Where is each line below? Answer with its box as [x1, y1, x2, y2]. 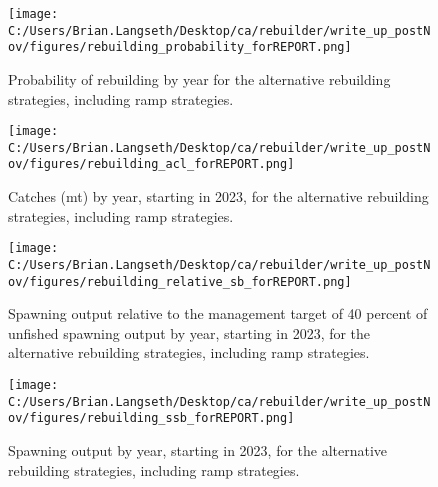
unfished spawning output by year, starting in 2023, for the [8, 322, 371, 343]
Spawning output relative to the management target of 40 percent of [8, 303, 428, 324]
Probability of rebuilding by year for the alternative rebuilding [8, 68, 391, 89]
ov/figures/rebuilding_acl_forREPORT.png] [8, 157, 295, 172]
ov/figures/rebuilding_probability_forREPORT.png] [8, 40, 352, 55]
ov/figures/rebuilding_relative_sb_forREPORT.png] [8, 274, 352, 289]
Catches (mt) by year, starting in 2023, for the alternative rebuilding [8, 186, 429, 207]
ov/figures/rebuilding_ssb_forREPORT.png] [8, 411, 295, 426]
